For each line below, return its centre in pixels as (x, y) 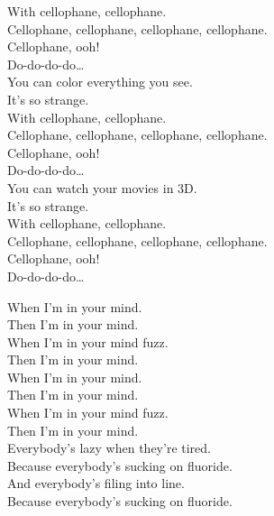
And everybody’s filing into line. (96, 483)
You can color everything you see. (100, 82)
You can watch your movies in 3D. (102, 187)
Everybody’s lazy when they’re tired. (109, 448)
